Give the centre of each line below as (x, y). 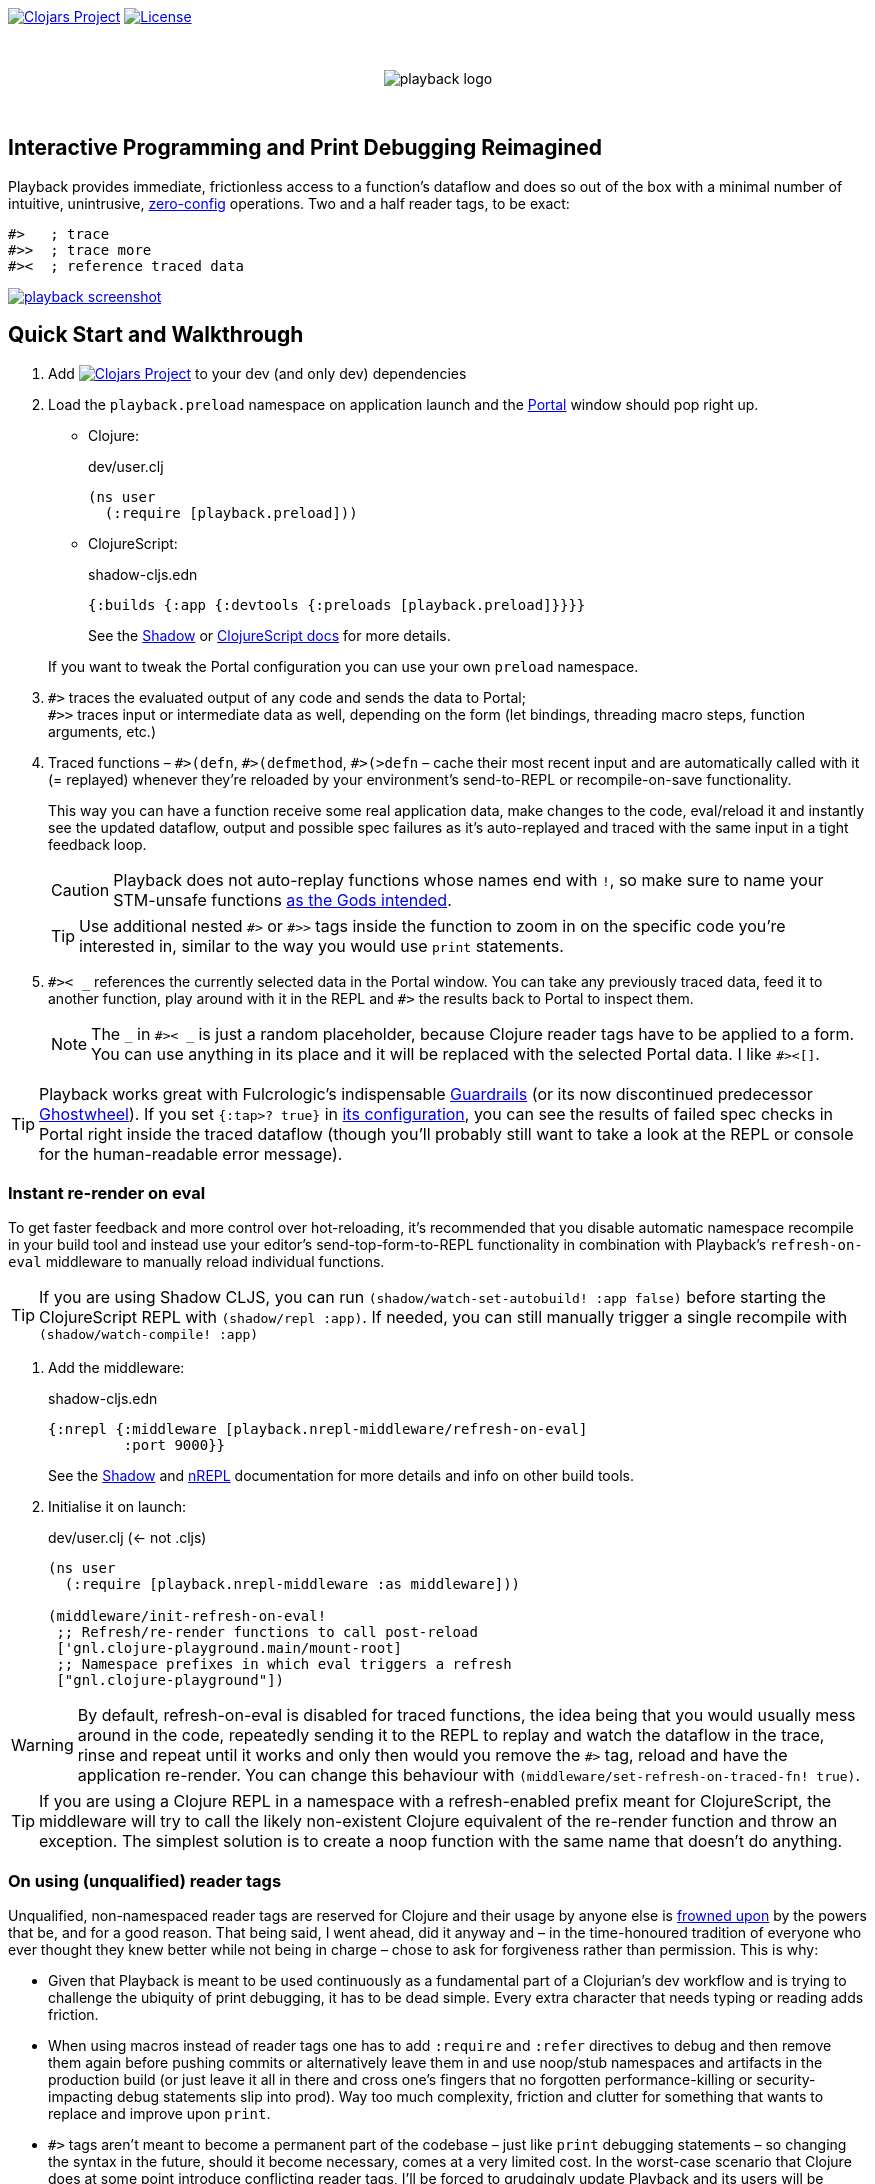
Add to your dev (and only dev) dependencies (257, 373)
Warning (42, 1745)
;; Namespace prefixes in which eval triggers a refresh (284, 1664)
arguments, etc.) (102, 731)
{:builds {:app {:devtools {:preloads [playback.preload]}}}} (337, 604)
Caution (80, 889)
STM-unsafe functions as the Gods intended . (282, 899)
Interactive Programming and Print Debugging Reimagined (305, 148)
